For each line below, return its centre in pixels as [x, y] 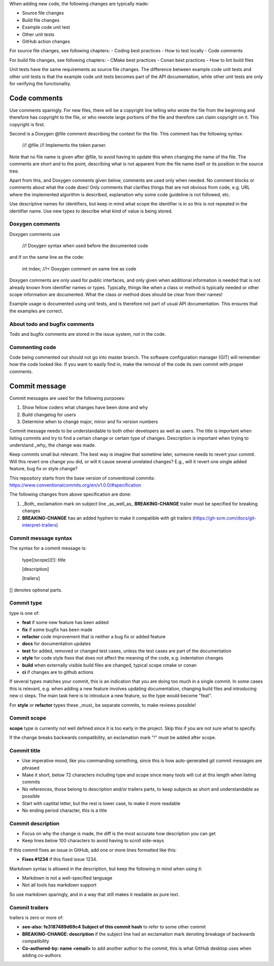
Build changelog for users [49, 415]
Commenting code [33, 347]
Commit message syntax [41, 538]
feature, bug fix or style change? [44, 469]
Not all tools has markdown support [59, 885]
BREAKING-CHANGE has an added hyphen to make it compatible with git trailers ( [108, 518]
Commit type [26, 603]
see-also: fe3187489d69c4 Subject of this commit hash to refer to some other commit [114, 927]
